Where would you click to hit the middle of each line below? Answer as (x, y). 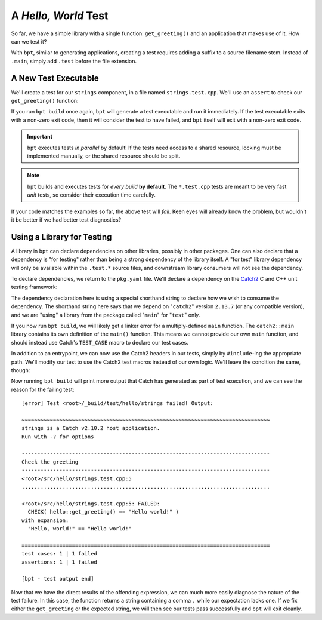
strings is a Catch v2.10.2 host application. (91, 428)
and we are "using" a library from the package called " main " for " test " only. (106, 315)
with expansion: (45, 520)
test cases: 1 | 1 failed (60, 554)
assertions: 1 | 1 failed (60, 562)
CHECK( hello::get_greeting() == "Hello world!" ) (103, 512)
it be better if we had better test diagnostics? (66, 220)
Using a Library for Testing (61, 237)
